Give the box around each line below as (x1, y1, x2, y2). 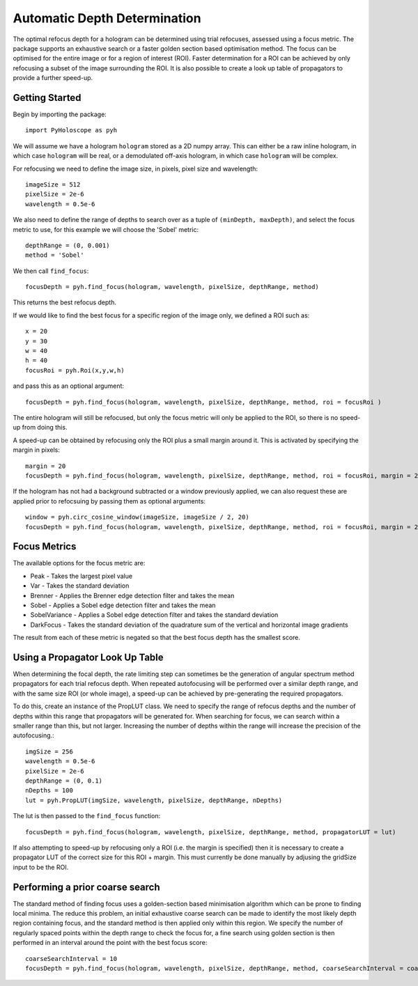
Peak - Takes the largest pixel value (30, 572, 132, 580)
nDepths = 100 (25, 787, 73, 795)
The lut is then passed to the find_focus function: (13, 812, 160, 820)
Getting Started (13, 91, 82, 104)
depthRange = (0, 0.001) (25, 241, 110, 249)
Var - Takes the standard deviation (30, 581, 130, 590)
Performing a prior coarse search (13, 881, 160, 893)
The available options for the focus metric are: (13, 559, 146, 568)
